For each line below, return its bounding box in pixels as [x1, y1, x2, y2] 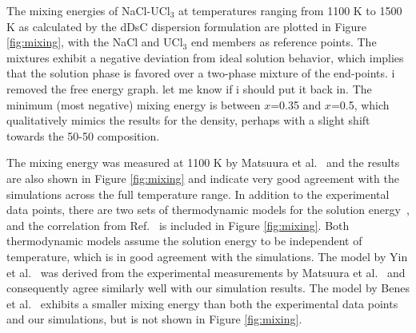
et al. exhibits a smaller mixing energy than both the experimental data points [6, 295, 398, 311]
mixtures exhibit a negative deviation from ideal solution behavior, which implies [6, 49, 404, 65]
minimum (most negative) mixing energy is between [6, 96, 261, 113]
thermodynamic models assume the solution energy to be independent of [6, 232, 362, 249]
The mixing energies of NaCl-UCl [6, 2, 170, 18]
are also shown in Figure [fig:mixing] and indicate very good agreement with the [6, 169, 399, 186]
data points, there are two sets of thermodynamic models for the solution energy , [6, 201, 410, 218]
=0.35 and [270, 96, 322, 113]
